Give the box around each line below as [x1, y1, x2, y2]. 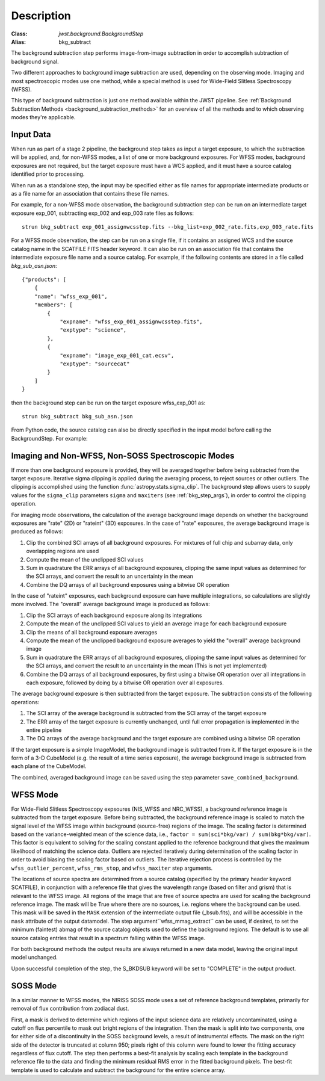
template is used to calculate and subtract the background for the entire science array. [11, 1066, 226, 1074]
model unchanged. [11, 954, 58, 961]
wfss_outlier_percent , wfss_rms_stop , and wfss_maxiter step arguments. [11, 864, 213, 872]
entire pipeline [26, 726, 62, 734]
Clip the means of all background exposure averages [26, 628, 158, 636]
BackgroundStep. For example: [11, 435, 88, 442]
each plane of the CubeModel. [11, 763, 87, 770]
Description [11, 9, 72, 22]
